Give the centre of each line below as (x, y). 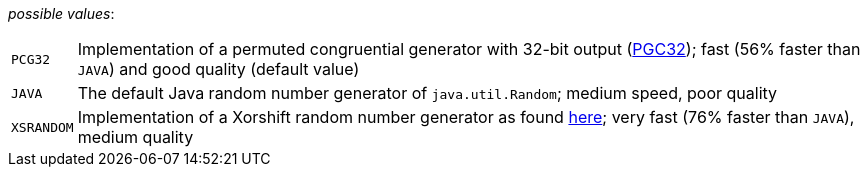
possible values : (61, 13)
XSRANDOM (42, 127)
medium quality (135, 137)
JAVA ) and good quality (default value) (218, 69)
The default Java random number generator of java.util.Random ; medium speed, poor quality (427, 93)
